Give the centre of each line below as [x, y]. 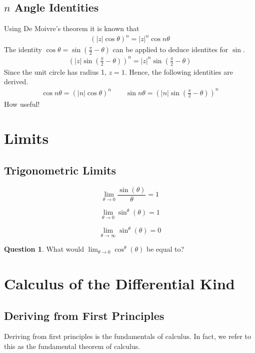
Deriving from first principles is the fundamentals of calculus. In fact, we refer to [127, 336]
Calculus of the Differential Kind [119, 284]
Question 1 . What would [44, 249]
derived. [16, 81]
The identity [23, 49]
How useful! [22, 104]
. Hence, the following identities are [179, 71]
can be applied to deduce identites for [170, 49]
